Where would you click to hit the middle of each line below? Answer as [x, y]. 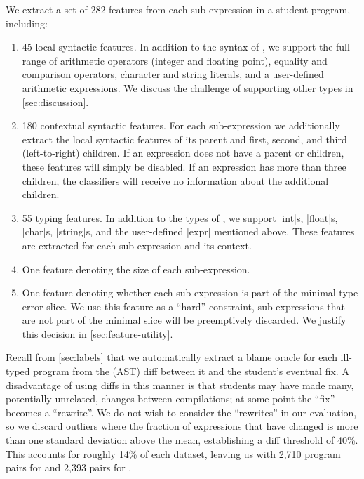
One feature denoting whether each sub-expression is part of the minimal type [190, 293]
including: [27, 23]
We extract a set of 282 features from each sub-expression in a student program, [178, 9]
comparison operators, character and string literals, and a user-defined [173, 74]
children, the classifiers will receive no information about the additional [175, 180]
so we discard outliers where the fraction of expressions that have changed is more [182, 426]
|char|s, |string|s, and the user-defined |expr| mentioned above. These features [188, 231]
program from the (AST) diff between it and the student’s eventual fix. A [191, 371]
